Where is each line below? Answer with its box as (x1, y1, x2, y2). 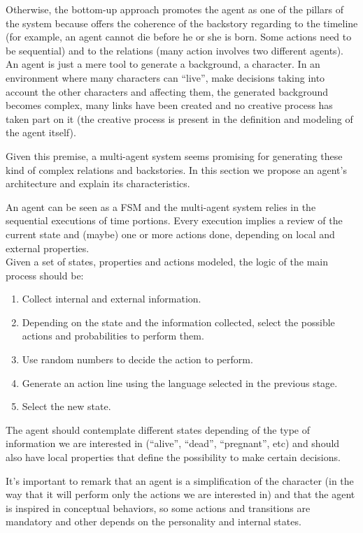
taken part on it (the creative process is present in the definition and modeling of (6, 111, 353, 126)
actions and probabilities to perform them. (22, 328, 204, 343)
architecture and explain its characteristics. (6, 176, 190, 191)
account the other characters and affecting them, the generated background (6, 84, 329, 98)
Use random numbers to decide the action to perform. (22, 352, 253, 367)
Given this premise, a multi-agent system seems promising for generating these (6, 148, 343, 163)
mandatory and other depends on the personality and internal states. (6, 514, 301, 529)
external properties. (6, 240, 90, 255)
